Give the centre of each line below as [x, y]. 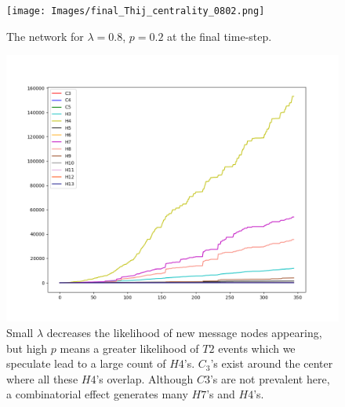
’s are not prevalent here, [270, 378]
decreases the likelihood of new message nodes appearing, [184, 333]
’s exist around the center [272, 363]
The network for [45, 36]
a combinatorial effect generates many [97, 394]
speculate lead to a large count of [86, 363]
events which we [257, 348]
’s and [221, 394]
